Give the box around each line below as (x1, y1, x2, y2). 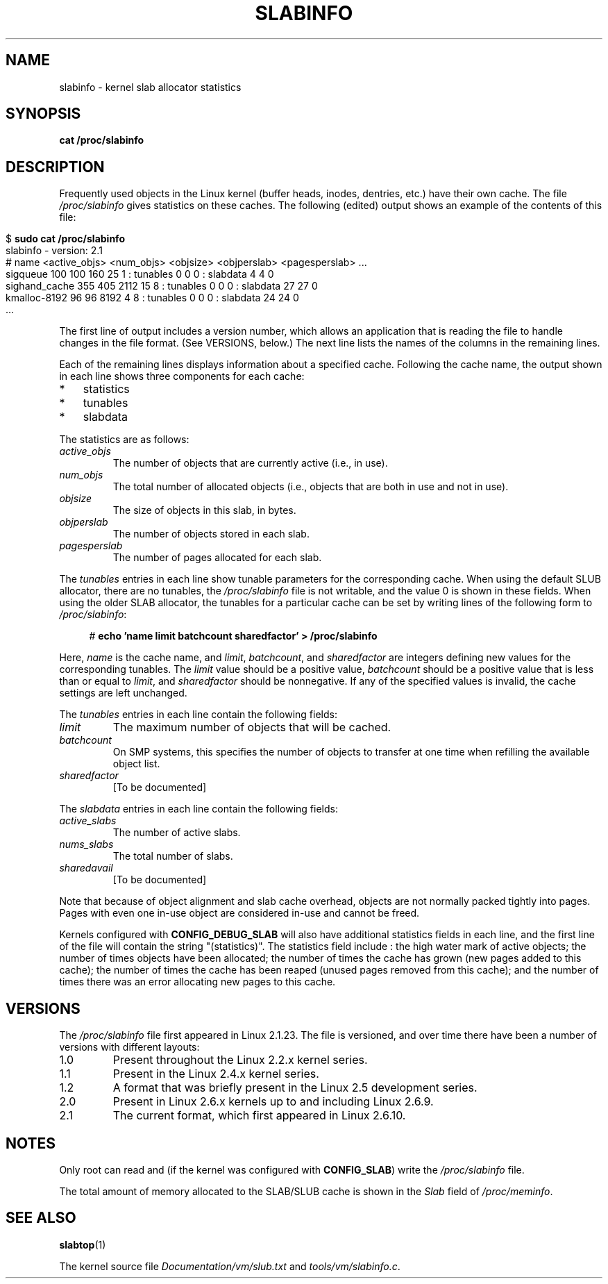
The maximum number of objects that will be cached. (112, 720, 391, 735)
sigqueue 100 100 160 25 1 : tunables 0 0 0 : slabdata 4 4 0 (6, 268, 274, 281)
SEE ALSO (6, 1209, 76, 1227)
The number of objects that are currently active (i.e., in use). (112, 457, 388, 469)
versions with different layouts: (59, 1041, 200, 1053)
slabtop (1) (59, 1238, 106, 1251)
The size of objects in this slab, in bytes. (112, 504, 296, 517)
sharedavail (59, 862, 113, 874)
